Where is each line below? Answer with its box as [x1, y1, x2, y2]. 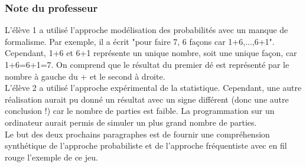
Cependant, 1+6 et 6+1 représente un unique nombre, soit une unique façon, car [5, 47, 297, 59]
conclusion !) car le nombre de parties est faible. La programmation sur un [5, 104, 275, 117]
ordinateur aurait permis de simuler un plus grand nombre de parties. [5, 116, 257, 128]
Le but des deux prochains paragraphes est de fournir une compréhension [5, 127, 270, 140]
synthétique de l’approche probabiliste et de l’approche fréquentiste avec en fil [5, 139, 287, 152]
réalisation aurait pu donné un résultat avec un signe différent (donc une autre [5, 93, 289, 105]
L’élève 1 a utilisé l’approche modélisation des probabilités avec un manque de [5, 24, 288, 36]
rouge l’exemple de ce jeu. [5, 150, 98, 163]
